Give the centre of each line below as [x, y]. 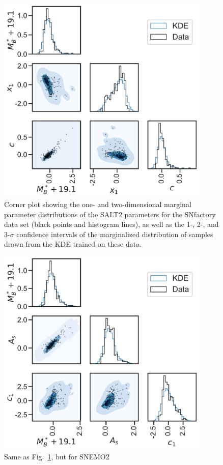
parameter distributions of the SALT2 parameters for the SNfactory [110, 214]
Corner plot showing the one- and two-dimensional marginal [98, 204]
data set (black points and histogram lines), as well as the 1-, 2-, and [111, 224]
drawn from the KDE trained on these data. [73, 244]
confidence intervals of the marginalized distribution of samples [115, 234]
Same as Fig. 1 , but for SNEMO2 [57, 456]
